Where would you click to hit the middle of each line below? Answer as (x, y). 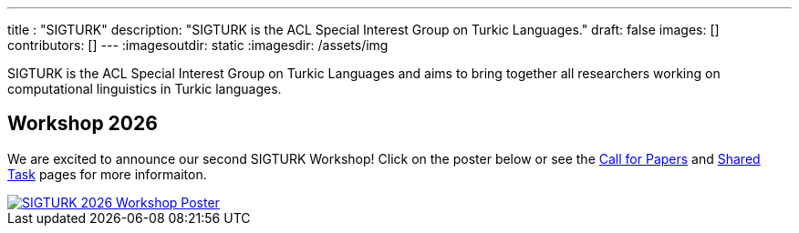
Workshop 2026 (83, 124)
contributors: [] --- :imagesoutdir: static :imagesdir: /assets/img (198, 45)
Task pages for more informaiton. (107, 174)
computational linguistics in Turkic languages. (145, 89)
